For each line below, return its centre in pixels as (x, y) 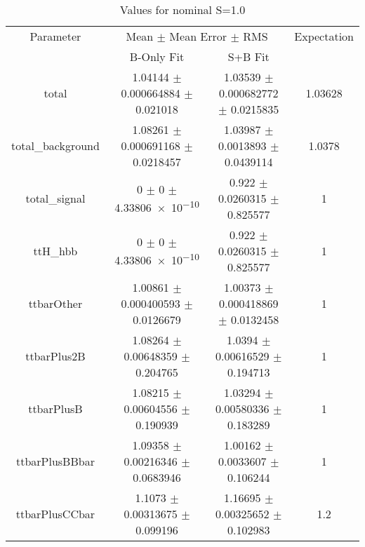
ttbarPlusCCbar (55, 514)
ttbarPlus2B (55, 356)
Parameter (55, 36)
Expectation (324, 36)
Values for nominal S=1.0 (182, 9)
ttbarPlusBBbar (55, 461)
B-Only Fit (157, 56)
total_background (55, 146)
